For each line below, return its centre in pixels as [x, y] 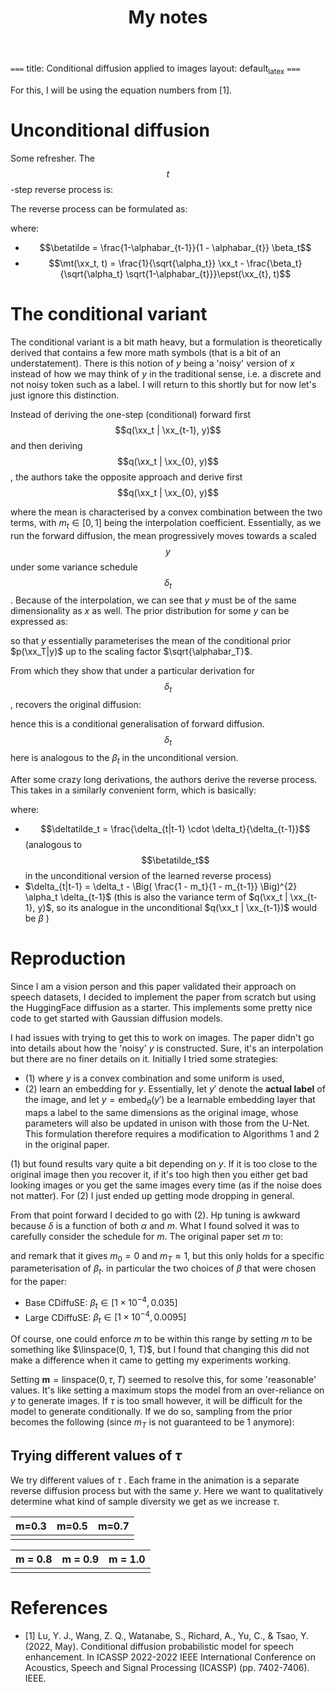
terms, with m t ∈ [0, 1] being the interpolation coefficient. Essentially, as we [166, 523]
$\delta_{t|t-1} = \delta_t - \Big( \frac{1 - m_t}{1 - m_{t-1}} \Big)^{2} [161, 886]
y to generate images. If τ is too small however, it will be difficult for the [156, 1401]
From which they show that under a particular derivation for [133, 671]
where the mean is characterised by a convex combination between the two [166, 512]
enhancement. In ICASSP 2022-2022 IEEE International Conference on [170, 1657]
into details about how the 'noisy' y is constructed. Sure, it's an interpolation [167, 1048]
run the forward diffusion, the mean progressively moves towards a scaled [163, 535]
